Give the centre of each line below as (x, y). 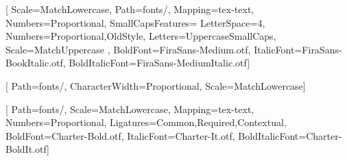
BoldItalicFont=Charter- (290, 135)
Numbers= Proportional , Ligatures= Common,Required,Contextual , (146, 122)
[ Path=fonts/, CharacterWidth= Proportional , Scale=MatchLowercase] (156, 85)
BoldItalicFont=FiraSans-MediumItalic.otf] (159, 63)
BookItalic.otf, (36, 63)
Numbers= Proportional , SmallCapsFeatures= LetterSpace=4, (135, 22)
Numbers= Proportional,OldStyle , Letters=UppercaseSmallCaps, (141, 36)
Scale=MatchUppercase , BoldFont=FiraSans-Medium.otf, (128, 49)
